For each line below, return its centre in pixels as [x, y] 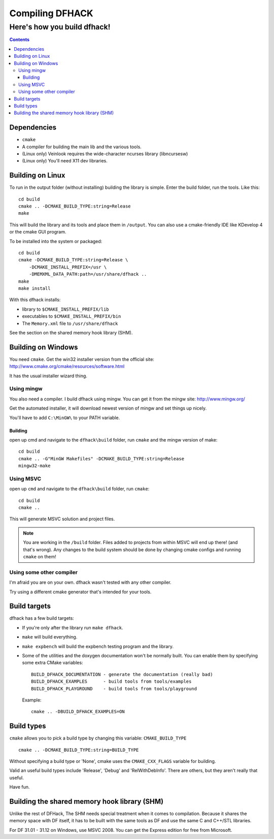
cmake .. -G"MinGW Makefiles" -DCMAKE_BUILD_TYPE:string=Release [101, 459]
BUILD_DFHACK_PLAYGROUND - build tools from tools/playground [114, 689]
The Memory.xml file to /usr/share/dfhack [70, 323]
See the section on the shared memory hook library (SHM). [71, 332]
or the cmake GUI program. [38, 232]
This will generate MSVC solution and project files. [62, 519]
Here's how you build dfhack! [60, 27]
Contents [20, 40]
